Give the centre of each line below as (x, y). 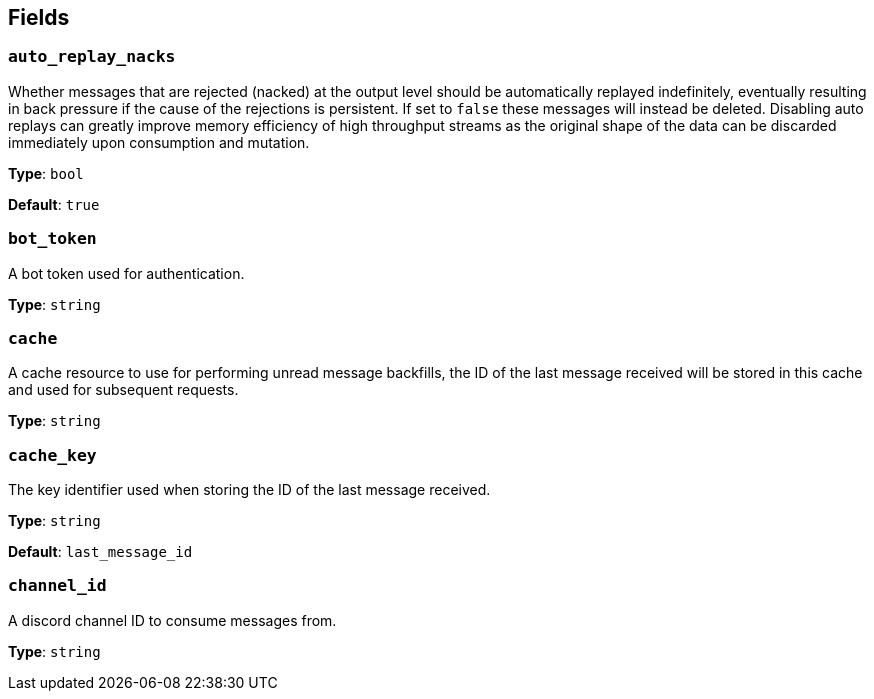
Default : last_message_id (100, 552)
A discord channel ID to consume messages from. (172, 620)
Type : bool (46, 173)
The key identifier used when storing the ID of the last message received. (249, 490)
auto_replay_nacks (92, 57)
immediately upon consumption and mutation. (159, 142)
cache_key (52, 455)
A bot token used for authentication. (126, 273)
